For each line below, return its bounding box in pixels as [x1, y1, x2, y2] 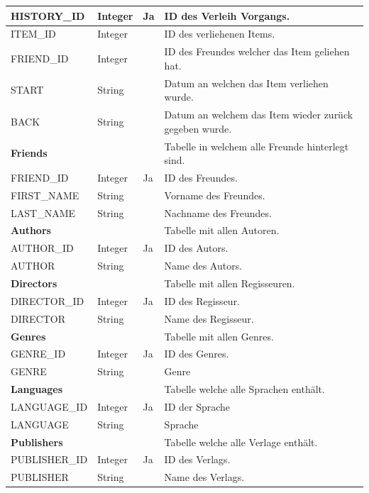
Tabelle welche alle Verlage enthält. [164, 434, 318, 449]
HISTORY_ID [11, 8, 85, 23]
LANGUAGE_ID [11, 399, 88, 414]
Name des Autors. [164, 258, 243, 273]
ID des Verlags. [164, 452, 231, 467]
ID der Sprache [164, 399, 231, 414]
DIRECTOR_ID [11, 293, 84, 308]
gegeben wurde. [164, 121, 232, 135]
